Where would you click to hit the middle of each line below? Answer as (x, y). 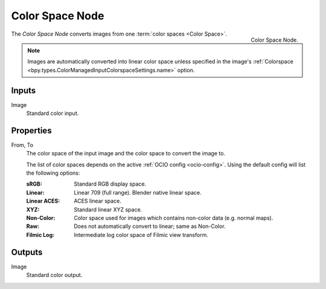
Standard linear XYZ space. (108, 209)
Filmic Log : (40, 235)
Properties (31, 130)
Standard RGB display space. (110, 184)
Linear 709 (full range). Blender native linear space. (138, 192)
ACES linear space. (98, 201)
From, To (22, 144)
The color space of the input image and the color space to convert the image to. (126, 154)
